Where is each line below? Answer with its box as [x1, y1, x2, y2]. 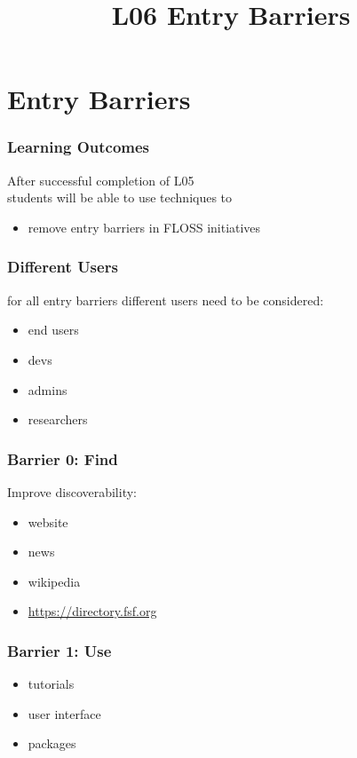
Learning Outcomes [7, 136, 150, 158]
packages [28, 734, 76, 753]
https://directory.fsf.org [28, 602, 157, 620]
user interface [28, 704, 101, 722]
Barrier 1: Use [7, 639, 112, 661]
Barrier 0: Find [7, 447, 118, 470]
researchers [28, 410, 88, 429]
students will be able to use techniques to [7, 188, 233, 207]
